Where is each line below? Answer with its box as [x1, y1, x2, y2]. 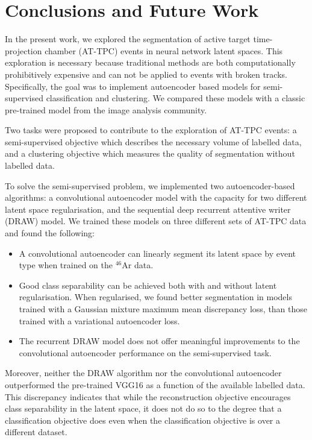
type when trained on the [19, 259, 113, 271]
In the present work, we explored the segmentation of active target [5, 33, 251, 45]
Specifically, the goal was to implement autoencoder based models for [5, 80, 261, 92]
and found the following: [5, 227, 95, 239]
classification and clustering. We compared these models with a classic [46, 92, 305, 104]
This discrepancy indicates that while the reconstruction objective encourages [5, 390, 291, 403]
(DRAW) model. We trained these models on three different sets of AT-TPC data [5, 215, 307, 227]
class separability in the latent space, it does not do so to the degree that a [5, 402, 282, 415]
